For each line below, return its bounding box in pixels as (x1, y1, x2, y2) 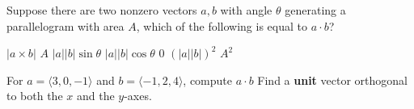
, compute (183, 71, 233, 88)
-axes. (124, 87, 152, 104)
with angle (220, 2, 272, 18)
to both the (6, 87, 63, 104)
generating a (285, 2, 346, 18)
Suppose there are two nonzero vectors (6, 2, 197, 18)
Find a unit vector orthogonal (257, 71, 408, 88)
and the (76, 87, 115, 104)
